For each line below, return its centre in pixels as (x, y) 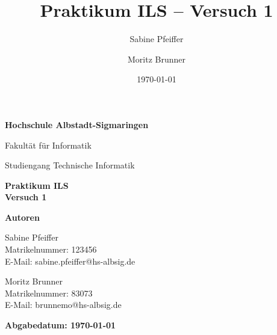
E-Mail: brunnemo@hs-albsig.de (63, 305)
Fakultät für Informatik (48, 145)
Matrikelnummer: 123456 (51, 249)
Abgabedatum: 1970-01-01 (61, 325)
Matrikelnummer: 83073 (49, 293)
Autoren (22, 217)
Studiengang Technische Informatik (70, 165)
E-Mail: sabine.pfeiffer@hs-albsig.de (70, 261)
